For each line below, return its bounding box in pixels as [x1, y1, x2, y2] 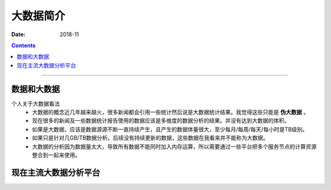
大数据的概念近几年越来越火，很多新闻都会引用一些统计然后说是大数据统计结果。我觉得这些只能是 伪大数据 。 [32, 108, 309, 116]
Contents [11, 42, 36, 49]
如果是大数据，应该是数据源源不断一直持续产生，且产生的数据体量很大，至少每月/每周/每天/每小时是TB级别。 [32, 126, 308, 133]
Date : [11, 31, 26, 38]
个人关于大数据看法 [11, 100, 60, 107]
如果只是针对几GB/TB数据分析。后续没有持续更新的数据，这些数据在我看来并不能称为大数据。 [32, 134, 269, 142]
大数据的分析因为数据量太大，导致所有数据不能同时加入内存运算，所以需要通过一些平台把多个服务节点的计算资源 [32, 143, 317, 150]
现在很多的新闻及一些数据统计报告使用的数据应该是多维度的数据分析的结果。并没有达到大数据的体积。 [32, 117, 290, 124]
